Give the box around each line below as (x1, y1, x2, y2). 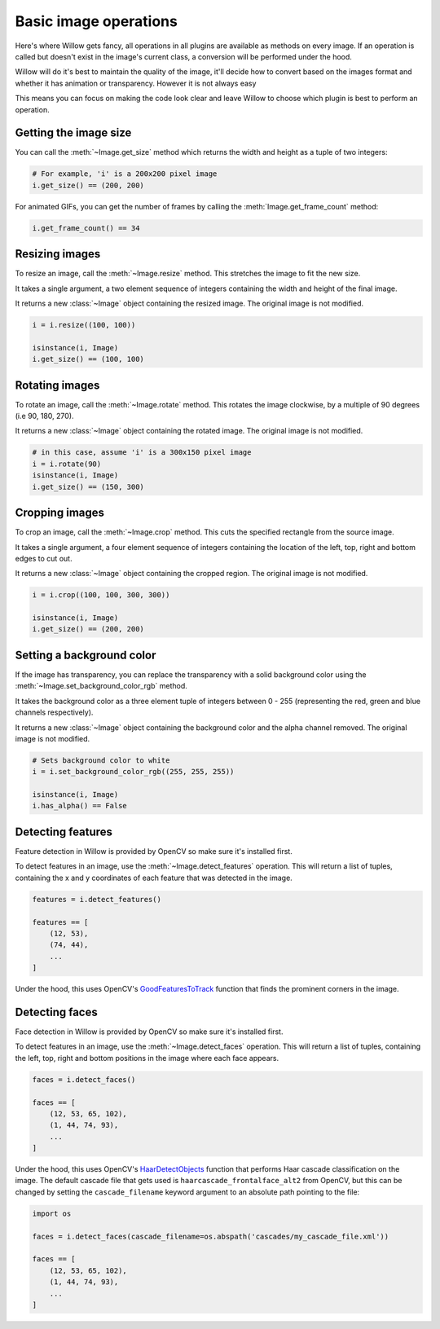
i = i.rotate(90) (32, 459, 102, 469)
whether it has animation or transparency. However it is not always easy (15, 78, 257, 88)
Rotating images (15, 378, 100, 392)
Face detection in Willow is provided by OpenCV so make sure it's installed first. (15, 1027, 284, 1036)
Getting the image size (15, 126, 132, 140)
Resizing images (15, 247, 101, 261)
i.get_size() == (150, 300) (32, 482, 144, 491)
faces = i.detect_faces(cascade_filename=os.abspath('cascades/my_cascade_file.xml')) (32, 1231, 389, 1241)
